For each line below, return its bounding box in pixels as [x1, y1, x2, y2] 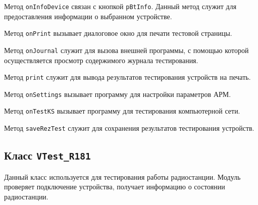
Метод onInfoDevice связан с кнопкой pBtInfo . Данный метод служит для [4, 1, 237, 11]
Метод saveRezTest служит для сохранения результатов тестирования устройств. [4, 123, 254, 133]
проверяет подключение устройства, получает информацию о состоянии [4, 181, 225, 192]
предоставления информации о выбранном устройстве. [4, 11, 172, 21]
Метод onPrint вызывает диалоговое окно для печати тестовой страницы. [4, 28, 232, 38]
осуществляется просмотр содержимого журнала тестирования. [4, 55, 198, 65]
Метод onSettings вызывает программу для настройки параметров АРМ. [4, 88, 231, 99]
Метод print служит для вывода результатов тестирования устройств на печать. [4, 72, 251, 82]
